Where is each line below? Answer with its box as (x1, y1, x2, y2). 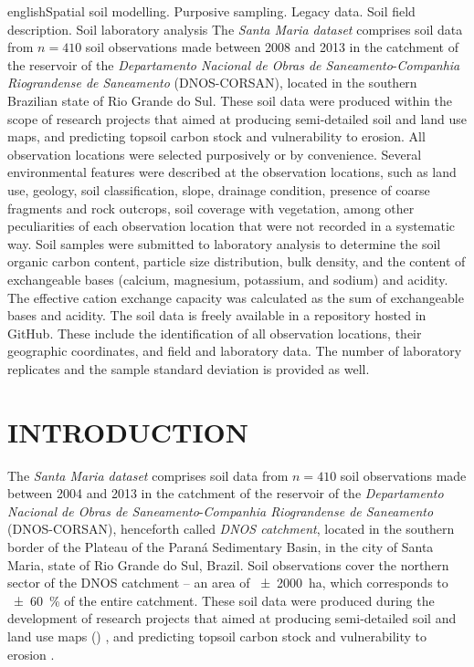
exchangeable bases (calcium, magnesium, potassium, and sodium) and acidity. (7, 269, 448, 288)
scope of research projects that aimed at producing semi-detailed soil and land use (7, 109, 468, 128)
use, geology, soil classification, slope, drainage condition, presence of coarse (7, 180, 430, 199)
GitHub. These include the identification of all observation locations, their (7, 323, 422, 342)
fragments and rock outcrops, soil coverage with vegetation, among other (7, 198, 415, 217)
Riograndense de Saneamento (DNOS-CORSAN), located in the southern (7, 73, 417, 92)
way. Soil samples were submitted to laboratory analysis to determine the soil (7, 234, 441, 253)
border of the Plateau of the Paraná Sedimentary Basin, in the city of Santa (7, 537, 434, 556)
